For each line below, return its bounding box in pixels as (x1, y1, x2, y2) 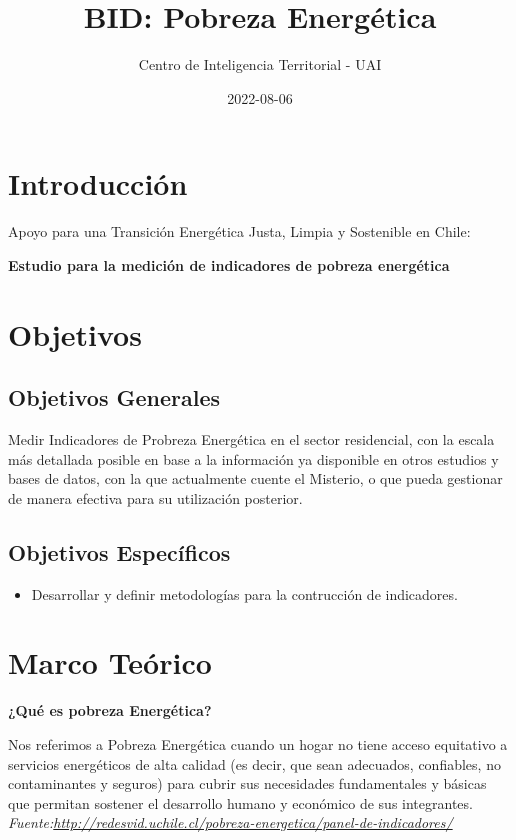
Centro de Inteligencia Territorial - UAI (138, 54, 382, 75)
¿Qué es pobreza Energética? (8, 700, 212, 721)
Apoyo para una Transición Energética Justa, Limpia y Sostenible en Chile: (8, 221, 471, 242)
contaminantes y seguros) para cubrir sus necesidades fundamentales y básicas (8, 773, 487, 794)
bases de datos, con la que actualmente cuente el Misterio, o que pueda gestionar (8, 468, 503, 489)
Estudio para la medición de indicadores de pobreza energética (8, 254, 450, 275)
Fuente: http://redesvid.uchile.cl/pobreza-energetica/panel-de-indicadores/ (8, 812, 453, 833)
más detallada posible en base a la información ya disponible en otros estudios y (8, 448, 499, 469)
